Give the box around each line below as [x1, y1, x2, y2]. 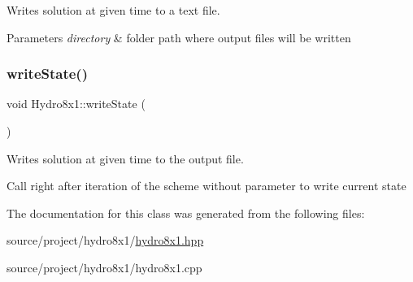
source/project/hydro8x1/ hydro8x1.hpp [7, 232, 204, 249]
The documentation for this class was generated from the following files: [7, 204, 365, 221]
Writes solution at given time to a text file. [7, 2, 220, 18]
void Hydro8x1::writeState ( [7, 95, 146, 112]
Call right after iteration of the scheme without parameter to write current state [7, 177, 406, 194]
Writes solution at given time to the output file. [7, 150, 244, 167]
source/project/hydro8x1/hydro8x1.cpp [7, 258, 202, 275]
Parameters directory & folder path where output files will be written [7, 28, 351, 46]
